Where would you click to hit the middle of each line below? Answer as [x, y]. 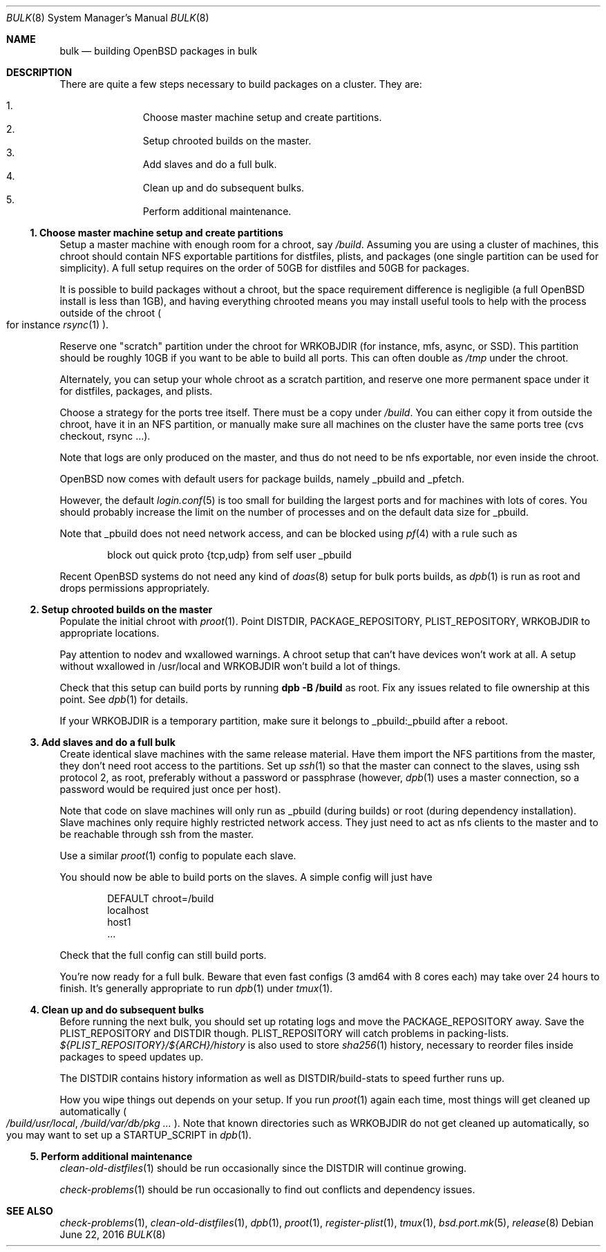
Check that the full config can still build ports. [163, 955]
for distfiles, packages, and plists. [136, 391]
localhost [128, 910]
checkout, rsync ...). [105, 436]
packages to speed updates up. [132, 1057]
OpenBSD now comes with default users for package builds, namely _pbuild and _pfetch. [262, 479]
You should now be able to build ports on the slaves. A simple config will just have [246, 877]
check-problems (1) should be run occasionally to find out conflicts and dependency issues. [267, 1189]
